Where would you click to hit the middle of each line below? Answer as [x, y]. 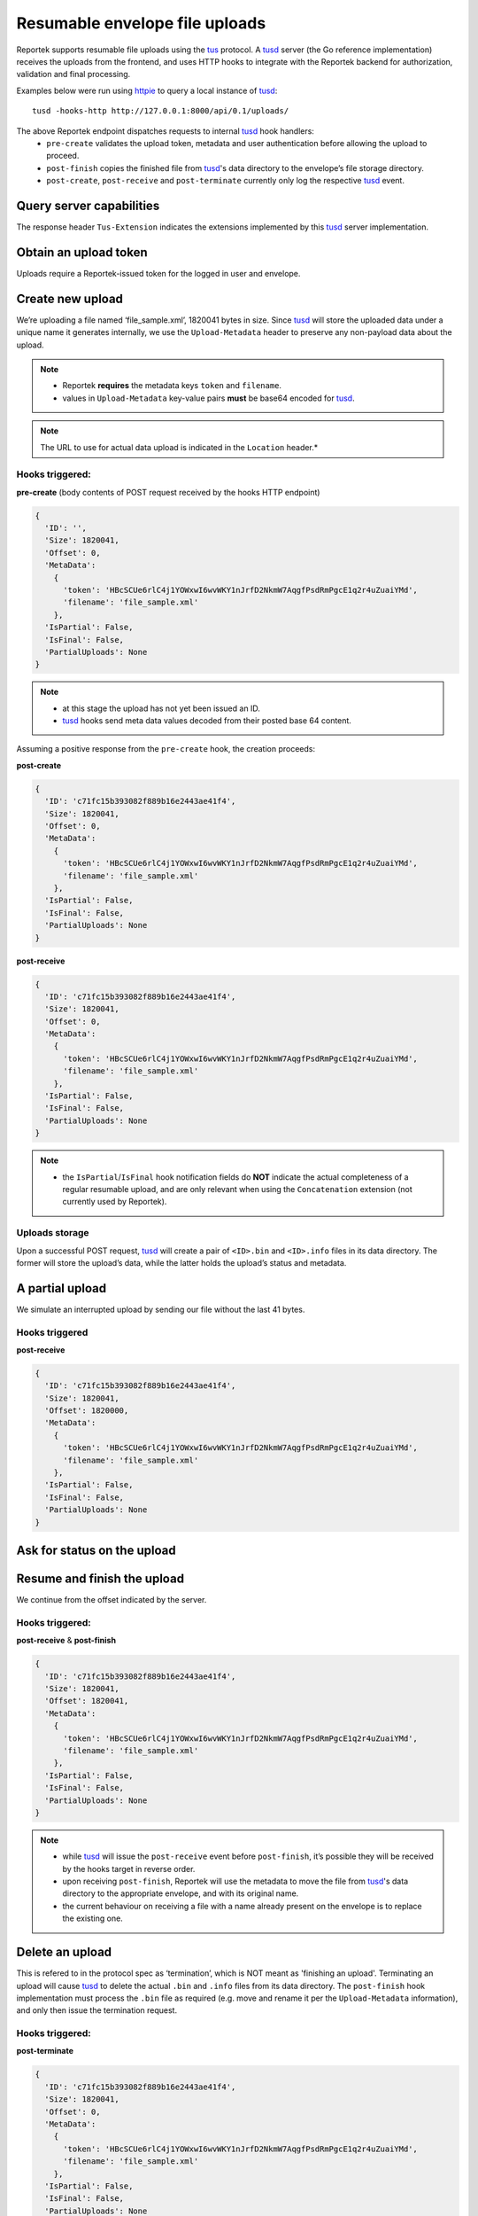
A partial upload [62, 1288]
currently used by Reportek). [115, 1202]
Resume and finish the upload [100, 1579]
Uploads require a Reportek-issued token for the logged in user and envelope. [158, 273]
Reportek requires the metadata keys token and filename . [172, 386]
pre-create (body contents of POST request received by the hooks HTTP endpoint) [168, 492]
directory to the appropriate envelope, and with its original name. [181, 1893]
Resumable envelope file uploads [141, 23]
